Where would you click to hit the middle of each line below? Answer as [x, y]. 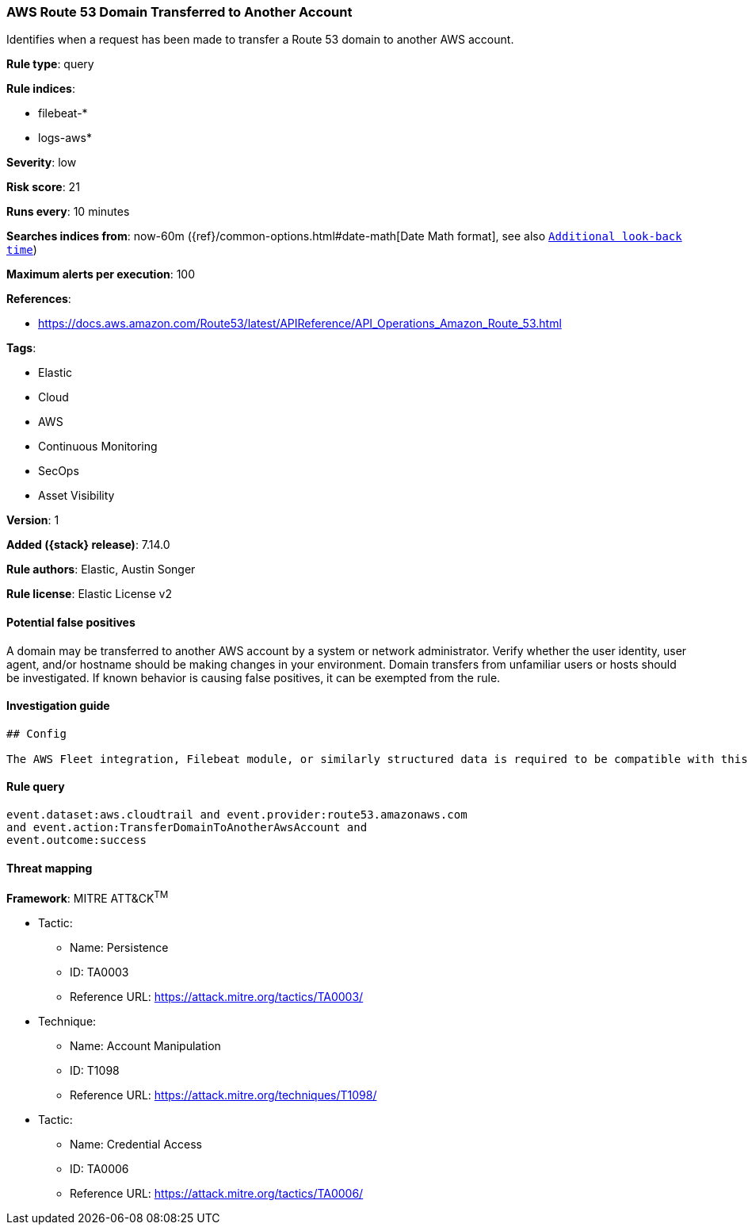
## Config [36, 733]
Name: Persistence [119, 947]
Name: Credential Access [136, 1144]
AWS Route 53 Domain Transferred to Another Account [179, 12]
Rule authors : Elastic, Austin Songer [101, 569]
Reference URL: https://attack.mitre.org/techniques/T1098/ [223, 1095]
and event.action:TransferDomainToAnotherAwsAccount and [187, 828]
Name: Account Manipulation [145, 1045]
